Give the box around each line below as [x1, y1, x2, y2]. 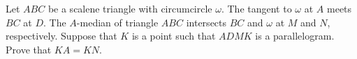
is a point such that [131, 28, 216, 43]
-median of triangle [76, 15, 159, 29]
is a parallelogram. [255, 28, 335, 43]
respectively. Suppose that [6, 28, 117, 43]
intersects [186, 15, 227, 29]
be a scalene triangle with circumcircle [48, 1, 212, 15]
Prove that [6, 42, 52, 56]
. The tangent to [221, 1, 292, 15]
